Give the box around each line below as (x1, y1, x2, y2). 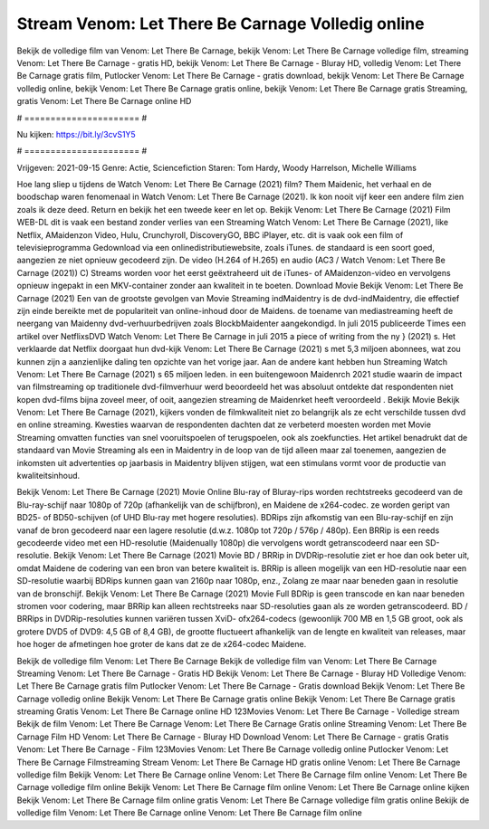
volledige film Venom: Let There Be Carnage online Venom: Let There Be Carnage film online (16, 807, 362, 818)
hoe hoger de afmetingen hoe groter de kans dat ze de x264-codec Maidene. (16, 639, 307, 650)
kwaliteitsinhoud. (16, 471, 81, 481)
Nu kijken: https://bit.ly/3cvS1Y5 (16, 129, 136, 139)
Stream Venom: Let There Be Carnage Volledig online (16, 14, 425, 33)
